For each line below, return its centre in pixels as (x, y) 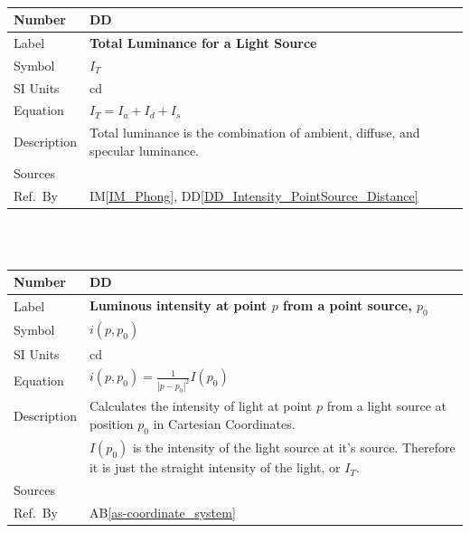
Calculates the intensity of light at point (201, 406)
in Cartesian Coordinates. (224, 424)
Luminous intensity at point (178, 305)
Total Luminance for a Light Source (203, 42)
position (111, 424)
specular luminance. (144, 150)
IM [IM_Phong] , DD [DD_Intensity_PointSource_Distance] (254, 195)
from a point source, (348, 305)
